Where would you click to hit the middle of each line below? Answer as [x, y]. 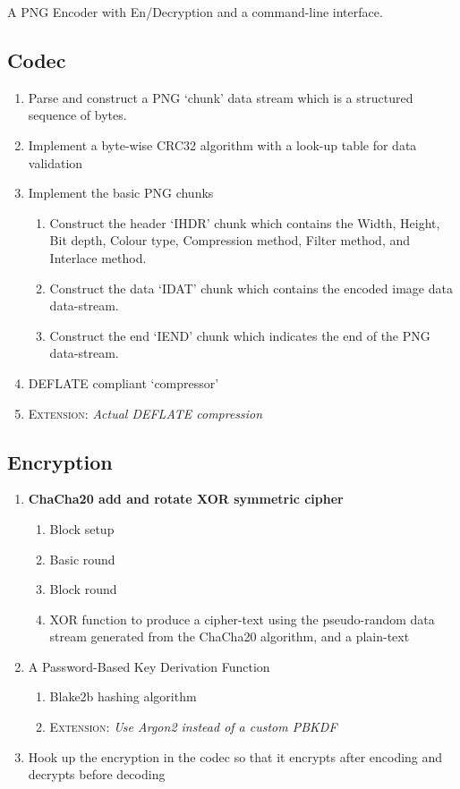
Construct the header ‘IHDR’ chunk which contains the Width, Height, [245, 222]
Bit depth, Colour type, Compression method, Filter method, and [230, 240]
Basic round [82, 559]
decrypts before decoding [97, 774]
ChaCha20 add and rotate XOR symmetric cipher [186, 499]
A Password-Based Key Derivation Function [149, 666]
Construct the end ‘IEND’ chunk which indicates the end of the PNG [240, 335]
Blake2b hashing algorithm [123, 696]
